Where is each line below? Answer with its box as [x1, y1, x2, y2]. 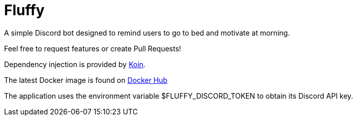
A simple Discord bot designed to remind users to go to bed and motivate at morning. [4, 28, 290, 37]
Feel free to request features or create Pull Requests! [4, 44, 181, 53]
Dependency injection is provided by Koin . [4, 59, 146, 69]
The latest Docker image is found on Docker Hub [4, 75, 168, 84]
